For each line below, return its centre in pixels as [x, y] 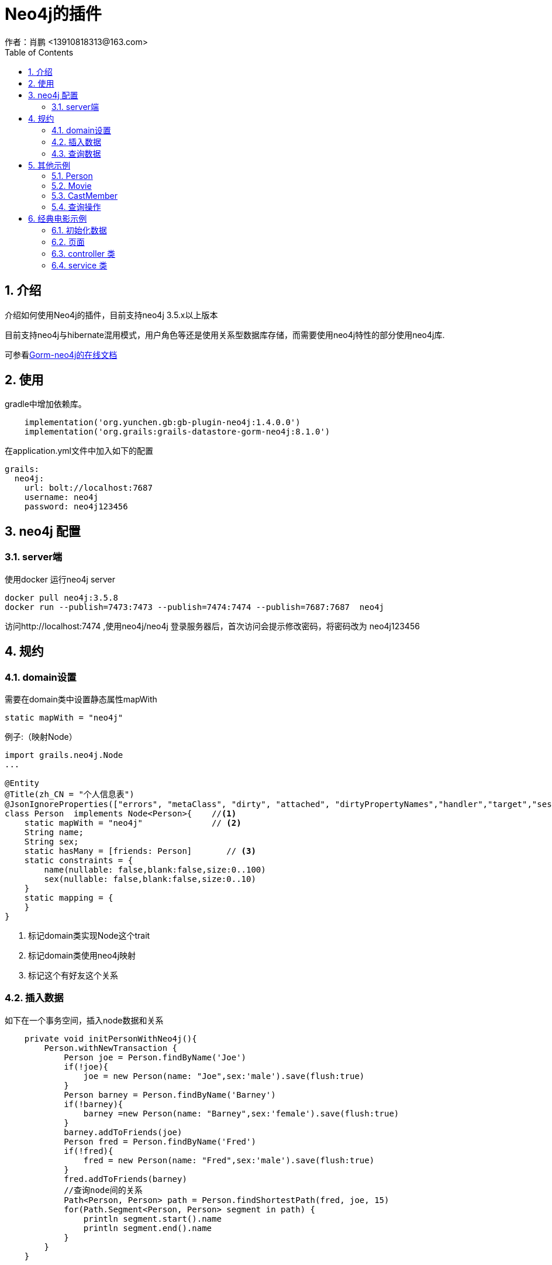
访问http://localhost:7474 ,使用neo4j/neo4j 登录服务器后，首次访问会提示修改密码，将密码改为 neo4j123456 [212, 626]
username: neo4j [61, 497]
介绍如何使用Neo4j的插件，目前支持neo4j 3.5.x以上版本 [111, 315]
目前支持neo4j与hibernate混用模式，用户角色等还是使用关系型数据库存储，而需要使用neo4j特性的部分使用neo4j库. [225, 335]
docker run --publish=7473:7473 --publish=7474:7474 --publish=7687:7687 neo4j [195, 607]
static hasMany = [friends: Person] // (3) [140, 851]
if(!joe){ [86, 1066]
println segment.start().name [152, 1219]
